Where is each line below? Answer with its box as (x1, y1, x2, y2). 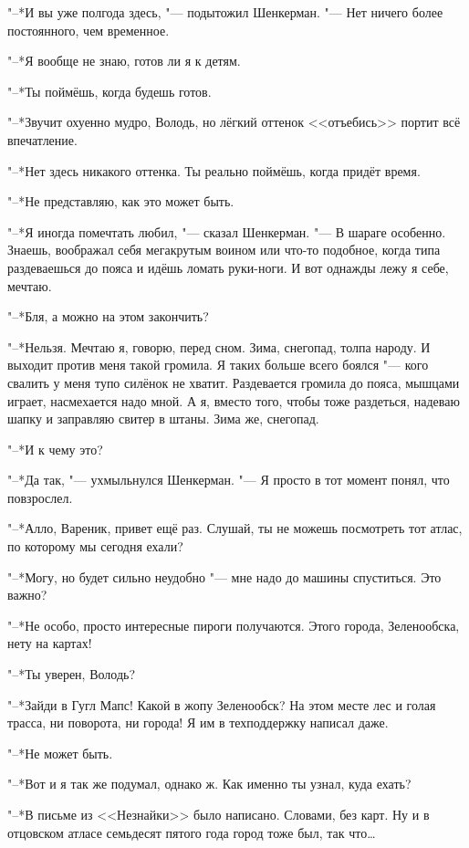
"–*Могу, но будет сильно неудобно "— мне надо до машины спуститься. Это (7, 567, 442, 586)
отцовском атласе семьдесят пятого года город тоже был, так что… (7, 822, 376, 842)
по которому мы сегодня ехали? (7, 537, 183, 556)
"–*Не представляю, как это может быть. (7, 192, 234, 211)
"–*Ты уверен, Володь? (7, 665, 136, 684)
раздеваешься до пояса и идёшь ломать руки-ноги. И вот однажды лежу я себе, (7, 257, 449, 277)
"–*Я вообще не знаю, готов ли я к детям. (7, 51, 241, 70)
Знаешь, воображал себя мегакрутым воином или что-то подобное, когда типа (7, 240, 441, 259)
